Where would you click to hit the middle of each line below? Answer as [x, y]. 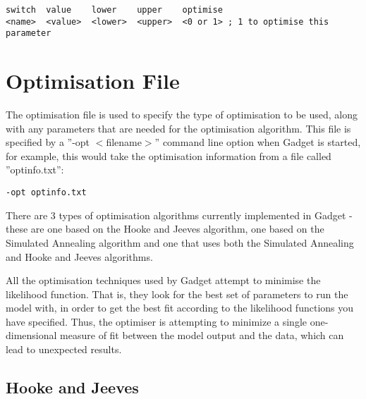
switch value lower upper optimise [114, 10]
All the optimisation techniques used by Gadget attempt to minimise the [163, 280]
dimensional [31, 335]
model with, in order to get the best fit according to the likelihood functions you [180, 308]
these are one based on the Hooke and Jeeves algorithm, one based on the [165, 229]
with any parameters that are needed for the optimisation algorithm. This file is [178, 128]
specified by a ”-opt [48, 142]
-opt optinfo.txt [46, 193]
